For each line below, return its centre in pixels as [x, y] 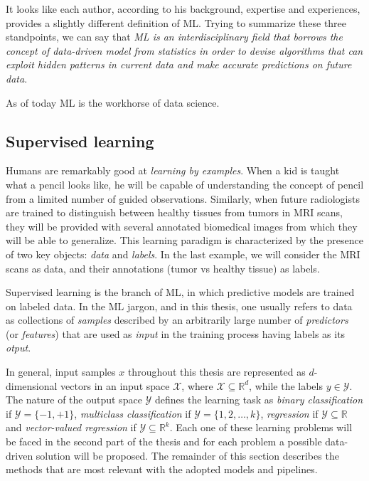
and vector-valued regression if [71, 427]
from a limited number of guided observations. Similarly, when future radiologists [183, 198]
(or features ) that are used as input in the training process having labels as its [176, 333]
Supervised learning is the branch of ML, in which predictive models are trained [180, 292]
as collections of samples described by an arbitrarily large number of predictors [177, 320]
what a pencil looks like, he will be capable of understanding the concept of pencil [185, 184]
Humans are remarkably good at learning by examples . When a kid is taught [173, 170]
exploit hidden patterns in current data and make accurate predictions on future [179, 64]
